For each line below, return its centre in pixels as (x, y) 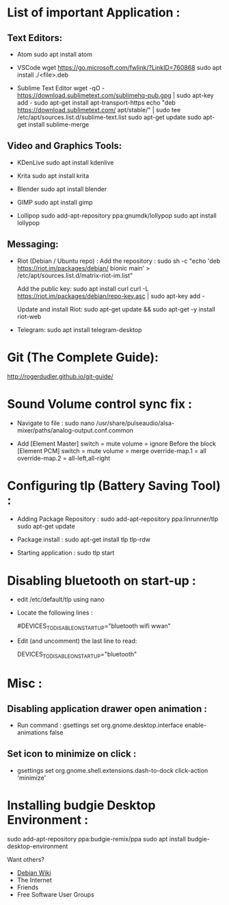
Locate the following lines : (55, 613)
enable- (196, 725)
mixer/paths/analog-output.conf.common (75, 430)
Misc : (25, 684)
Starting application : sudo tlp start (66, 553)
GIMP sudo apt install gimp (55, 202)
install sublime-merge (59, 124)
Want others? (26, 859)
